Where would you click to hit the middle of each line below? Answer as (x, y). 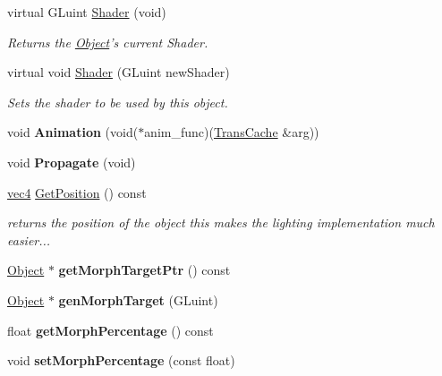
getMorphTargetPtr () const (144, 270)
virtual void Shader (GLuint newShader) (119, 72)
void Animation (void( (73, 132)
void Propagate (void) (72, 162)
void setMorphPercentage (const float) (121, 360)
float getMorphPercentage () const (110, 330)
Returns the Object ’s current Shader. (108, 42)
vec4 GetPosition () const (77, 192)
